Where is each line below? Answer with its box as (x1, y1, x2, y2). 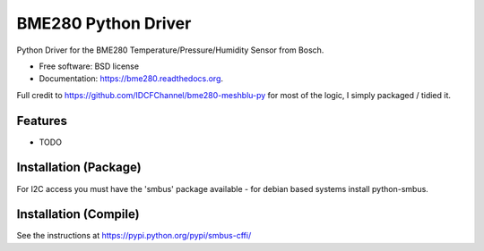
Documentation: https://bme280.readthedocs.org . (39, 73, 224, 84)
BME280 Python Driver (16, 13, 192, 33)
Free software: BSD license (39, 61, 139, 71)
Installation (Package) (16, 160, 143, 175)
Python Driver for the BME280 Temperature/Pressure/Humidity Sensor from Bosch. (16, 45, 324, 55)
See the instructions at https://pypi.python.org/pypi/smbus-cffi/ (16, 230, 252, 241)
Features (16, 113, 67, 129)
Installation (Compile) (16, 206, 140, 222)
